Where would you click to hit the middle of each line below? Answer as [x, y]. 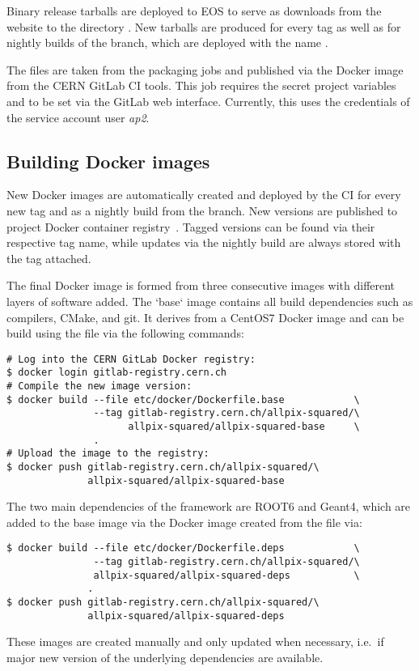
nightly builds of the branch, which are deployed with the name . [167, 42]
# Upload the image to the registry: [108, 454]
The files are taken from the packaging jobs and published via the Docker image [205, 69]
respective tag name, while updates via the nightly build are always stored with [204, 242]
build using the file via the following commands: [125, 333]
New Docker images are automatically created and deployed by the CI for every [204, 195]
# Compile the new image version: [99, 386]
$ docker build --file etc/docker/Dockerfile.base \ [183, 399]
